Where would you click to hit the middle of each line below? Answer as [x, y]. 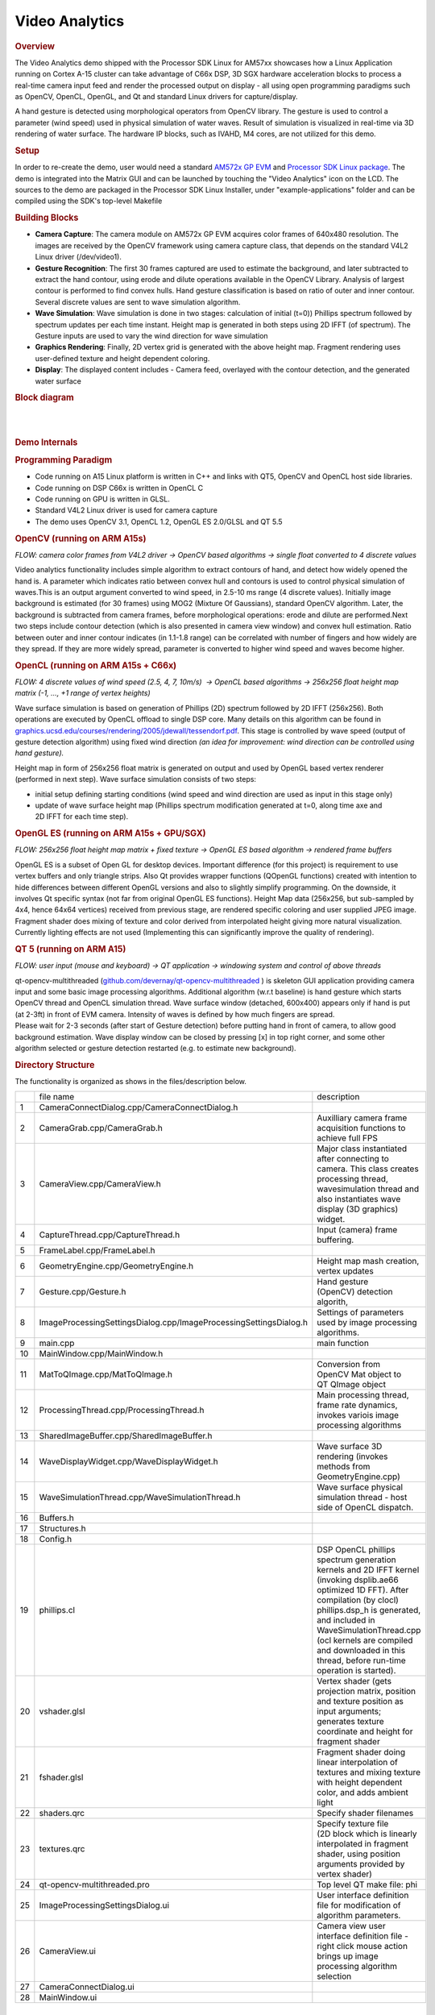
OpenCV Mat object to [359, 1374]
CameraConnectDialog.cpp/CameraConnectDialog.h [139, 1107]
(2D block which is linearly [367, 1834]
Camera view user [351, 1926]
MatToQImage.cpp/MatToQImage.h [106, 1374]
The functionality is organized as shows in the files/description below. [131, 1081]
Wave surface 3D [350, 1447]
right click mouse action [362, 1946]
